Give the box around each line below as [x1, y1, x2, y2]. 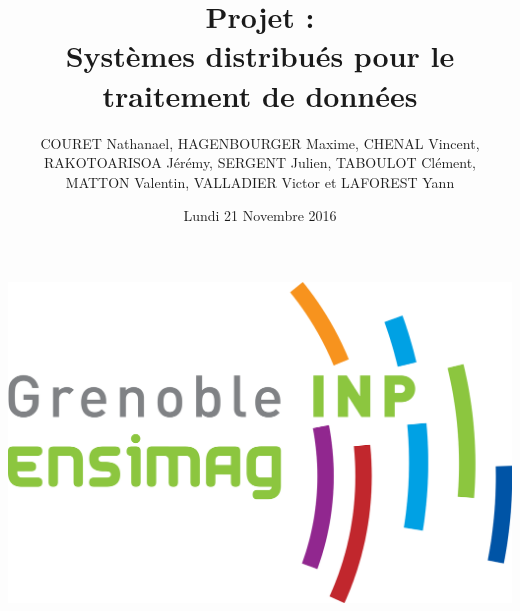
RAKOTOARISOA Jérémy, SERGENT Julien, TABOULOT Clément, [44, 152, 476, 173]
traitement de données [102, 74, 418, 115]
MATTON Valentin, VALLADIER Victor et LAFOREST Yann [65, 171, 455, 192]
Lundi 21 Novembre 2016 [183, 205, 337, 226]
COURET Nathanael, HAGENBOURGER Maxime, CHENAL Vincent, [40, 132, 480, 153]
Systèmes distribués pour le [65, 35, 455, 76]
